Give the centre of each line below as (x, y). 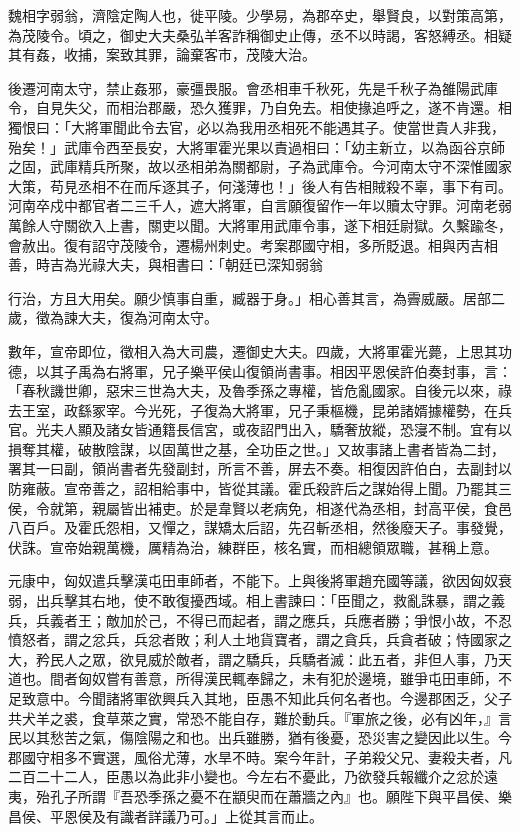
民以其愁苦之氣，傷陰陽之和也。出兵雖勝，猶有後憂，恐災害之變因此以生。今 (260, 737)
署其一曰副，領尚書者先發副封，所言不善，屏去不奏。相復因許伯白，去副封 (253, 468)
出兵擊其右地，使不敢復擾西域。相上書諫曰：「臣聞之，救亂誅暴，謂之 (263, 600)
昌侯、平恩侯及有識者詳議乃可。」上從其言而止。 (165, 815)
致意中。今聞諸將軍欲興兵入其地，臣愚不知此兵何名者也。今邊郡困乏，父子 (266, 698)
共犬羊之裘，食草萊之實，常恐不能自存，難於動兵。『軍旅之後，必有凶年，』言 (260, 717)
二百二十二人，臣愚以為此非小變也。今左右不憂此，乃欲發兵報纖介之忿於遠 (253, 776)
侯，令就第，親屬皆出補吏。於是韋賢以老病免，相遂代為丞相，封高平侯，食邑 (260, 507)
